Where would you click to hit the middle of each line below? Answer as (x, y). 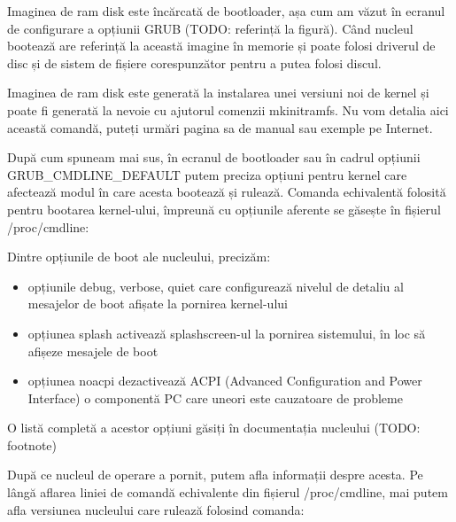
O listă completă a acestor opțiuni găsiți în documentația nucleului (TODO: (214, 428)
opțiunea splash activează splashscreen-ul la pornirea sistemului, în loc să (227, 333)
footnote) (32, 444)
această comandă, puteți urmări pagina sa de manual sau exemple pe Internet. (220, 127)
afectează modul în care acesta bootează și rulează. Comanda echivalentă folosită (227, 192)
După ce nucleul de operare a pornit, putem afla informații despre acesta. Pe (215, 475)
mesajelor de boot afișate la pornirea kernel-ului (158, 304)
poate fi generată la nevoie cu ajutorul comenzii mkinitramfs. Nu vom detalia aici (228, 109)
